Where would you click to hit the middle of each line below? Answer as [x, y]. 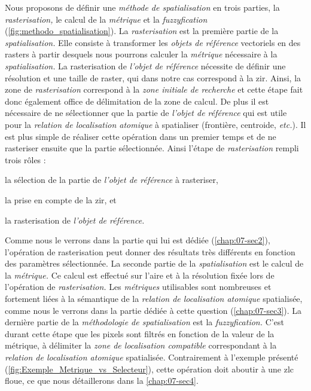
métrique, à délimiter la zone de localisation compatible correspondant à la [141, 345]
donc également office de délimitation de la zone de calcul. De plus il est [137, 101]
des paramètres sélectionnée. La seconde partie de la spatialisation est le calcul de [154, 263]
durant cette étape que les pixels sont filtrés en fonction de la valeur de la [140, 333]
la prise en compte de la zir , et [61, 199]
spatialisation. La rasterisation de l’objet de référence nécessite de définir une [145, 65]
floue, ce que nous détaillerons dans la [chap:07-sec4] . [102, 381]
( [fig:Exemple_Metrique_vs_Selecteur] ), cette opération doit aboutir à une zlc [150, 369]
